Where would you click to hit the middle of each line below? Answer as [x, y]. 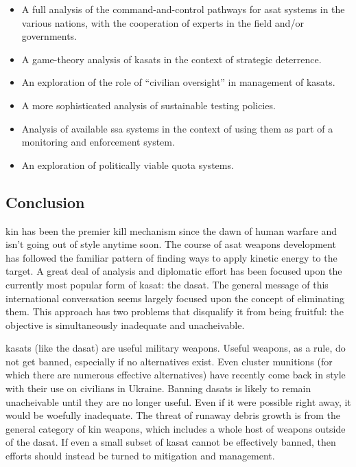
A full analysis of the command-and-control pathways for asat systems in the [183, 9]
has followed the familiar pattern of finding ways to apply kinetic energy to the [171, 257]
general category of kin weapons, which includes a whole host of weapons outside [176, 428]
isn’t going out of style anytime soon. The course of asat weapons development [171, 244]
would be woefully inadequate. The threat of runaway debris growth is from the [173, 415]
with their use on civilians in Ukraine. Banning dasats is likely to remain [158, 388]
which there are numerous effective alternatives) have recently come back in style [176, 375]
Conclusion [45, 202]
